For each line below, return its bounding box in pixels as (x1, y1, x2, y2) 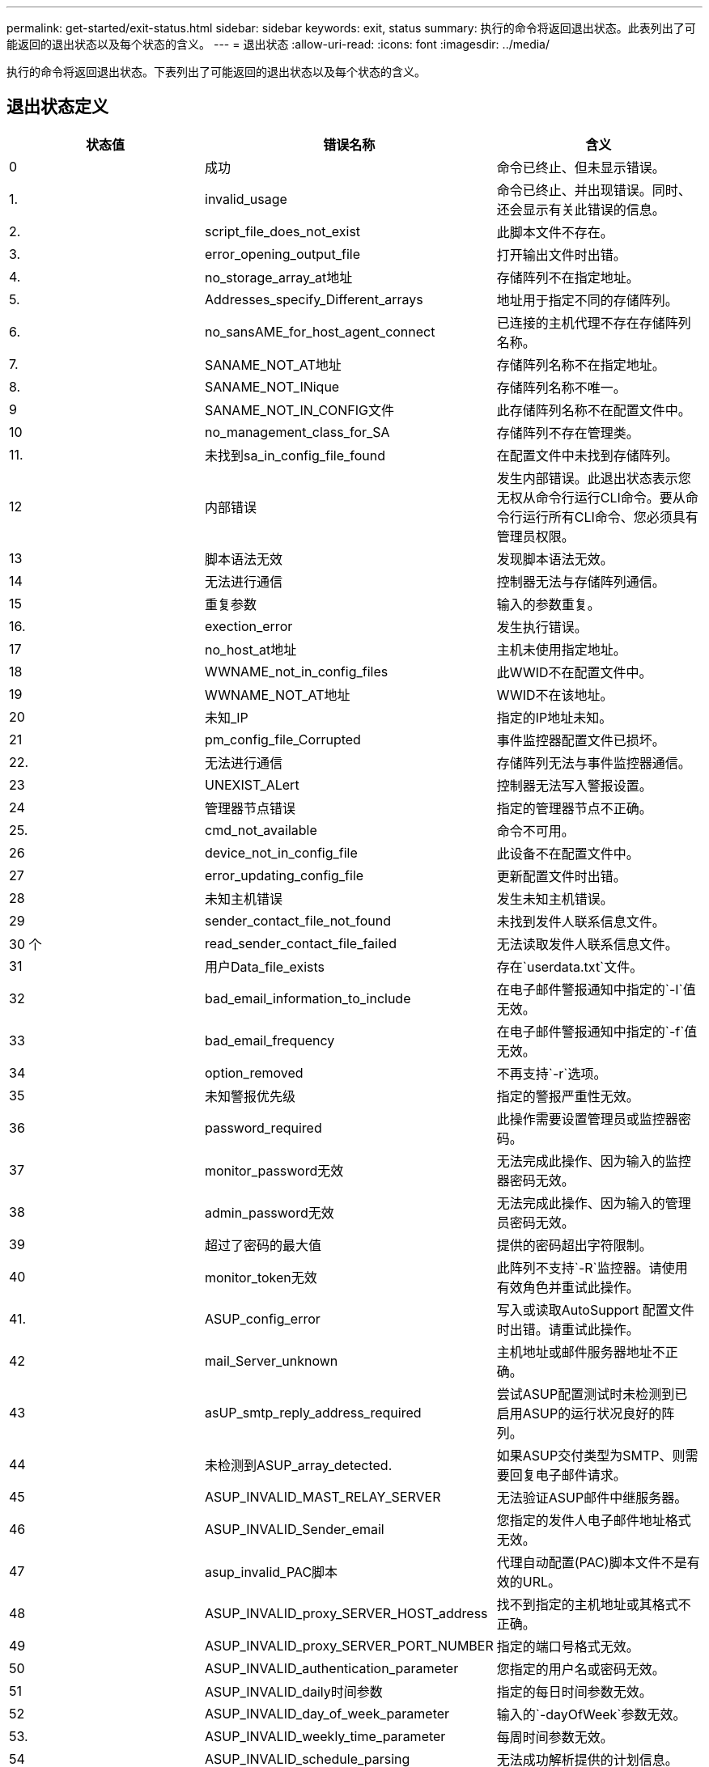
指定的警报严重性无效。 (496, 1087, 639, 1104)
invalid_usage (205, 190, 287, 207)
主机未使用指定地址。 (496, 641, 626, 658)
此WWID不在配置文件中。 (496, 663, 652, 680)
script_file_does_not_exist (205, 222, 361, 239)
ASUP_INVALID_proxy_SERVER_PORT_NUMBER (205, 1637, 494, 1654)
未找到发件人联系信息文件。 (496, 913, 665, 930)
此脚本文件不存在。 (496, 223, 613, 240)
